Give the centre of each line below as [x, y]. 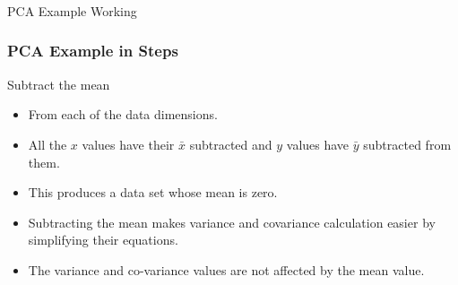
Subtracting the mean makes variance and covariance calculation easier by [232, 222]
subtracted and [231, 144]
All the [48, 144]
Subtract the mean [59, 84]
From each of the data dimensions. [123, 114]
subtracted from [407, 144]
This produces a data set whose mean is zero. [153, 192]
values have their [128, 144]
